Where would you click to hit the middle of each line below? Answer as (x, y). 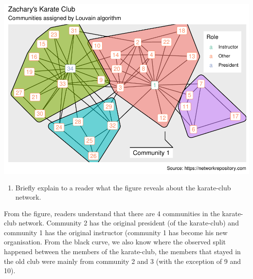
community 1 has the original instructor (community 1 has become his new (116, 232)
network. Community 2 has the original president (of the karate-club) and (129, 223)
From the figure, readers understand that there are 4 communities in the (112, 213)
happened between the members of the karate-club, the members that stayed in (122, 251)
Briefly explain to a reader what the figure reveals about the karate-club (123, 187)
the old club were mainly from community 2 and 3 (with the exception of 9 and (122, 261)
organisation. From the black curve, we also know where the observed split (115, 242)
